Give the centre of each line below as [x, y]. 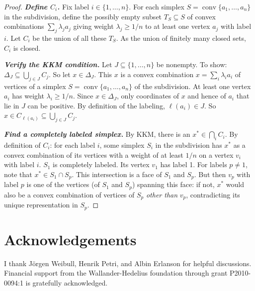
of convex [201, 16]
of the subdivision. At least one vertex [193, 86]
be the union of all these [69, 38]
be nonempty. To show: [192, 64]
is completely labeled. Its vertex [101, 164]
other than [162, 194]
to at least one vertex [178, 26]
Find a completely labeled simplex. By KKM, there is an [97, 134]
